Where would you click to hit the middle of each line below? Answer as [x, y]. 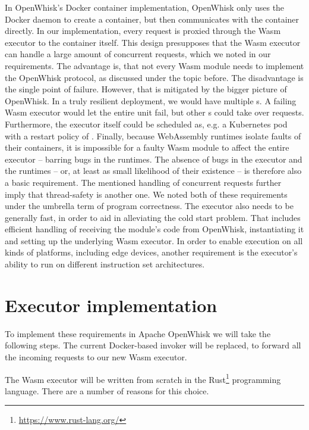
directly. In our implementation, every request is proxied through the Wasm [143, 31]
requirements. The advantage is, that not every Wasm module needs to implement [154, 65]
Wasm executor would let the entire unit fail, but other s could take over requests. [154, 112]
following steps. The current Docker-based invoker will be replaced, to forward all [153, 345]
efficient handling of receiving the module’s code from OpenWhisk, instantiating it [154, 229]
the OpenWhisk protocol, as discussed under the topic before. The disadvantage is [154, 77]
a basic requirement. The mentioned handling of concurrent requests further [143, 182]
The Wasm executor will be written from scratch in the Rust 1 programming [143, 378]
